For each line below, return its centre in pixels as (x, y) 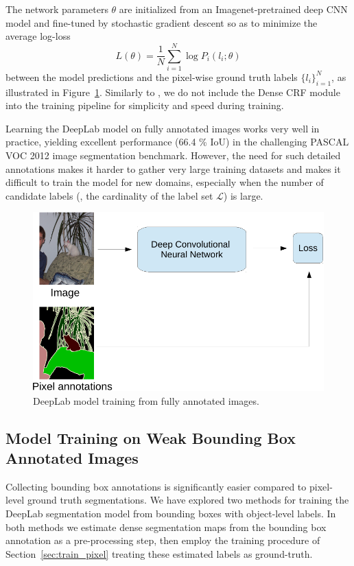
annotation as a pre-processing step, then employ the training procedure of (163, 540)
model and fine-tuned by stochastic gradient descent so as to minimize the (162, 22)
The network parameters (57, 9)
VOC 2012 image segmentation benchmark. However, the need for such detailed (173, 155)
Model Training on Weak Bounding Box (151, 437)
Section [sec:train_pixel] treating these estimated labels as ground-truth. (159, 553)
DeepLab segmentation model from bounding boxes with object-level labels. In (171, 514)
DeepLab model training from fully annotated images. (146, 400)
